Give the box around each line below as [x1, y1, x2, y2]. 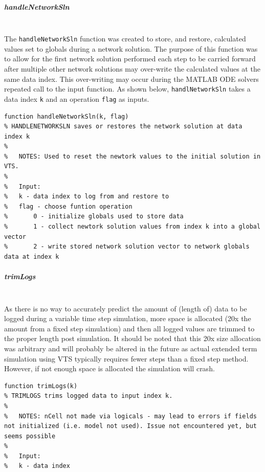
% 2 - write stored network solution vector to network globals [4, 243, 250, 251]
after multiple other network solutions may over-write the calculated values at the [4, 63, 260, 74]
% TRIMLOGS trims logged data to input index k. [4, 392, 173, 400]
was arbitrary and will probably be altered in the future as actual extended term [4, 343, 257, 353]
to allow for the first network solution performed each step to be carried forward [4, 53, 256, 64]
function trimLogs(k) [4, 382, 78, 390]
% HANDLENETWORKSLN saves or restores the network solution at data [4, 123, 242, 130]
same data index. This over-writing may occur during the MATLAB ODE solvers [4, 73, 259, 84]
